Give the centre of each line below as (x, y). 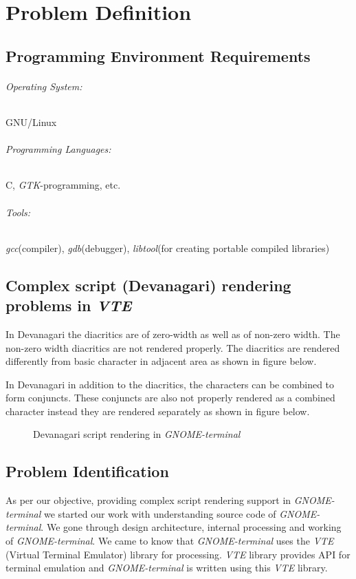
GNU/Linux (31, 122)
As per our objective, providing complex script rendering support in (148, 500)
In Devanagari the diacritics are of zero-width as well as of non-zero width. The (173, 334)
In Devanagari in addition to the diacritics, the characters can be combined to (170, 384)
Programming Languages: (58, 149)
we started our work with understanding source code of (160, 513)
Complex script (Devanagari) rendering (148, 285)
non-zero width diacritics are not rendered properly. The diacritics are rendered (173, 347)
